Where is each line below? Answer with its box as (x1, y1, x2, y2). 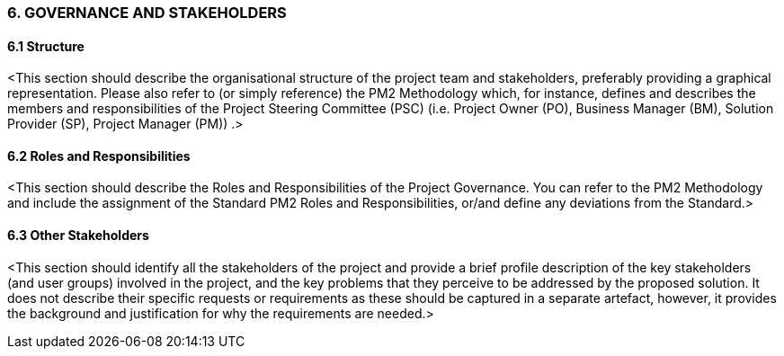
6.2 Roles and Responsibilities (7, 147, 191, 164)
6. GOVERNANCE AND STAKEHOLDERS (7, 4, 287, 22)
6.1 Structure (7, 38, 85, 54)
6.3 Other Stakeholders (7, 227, 149, 244)
